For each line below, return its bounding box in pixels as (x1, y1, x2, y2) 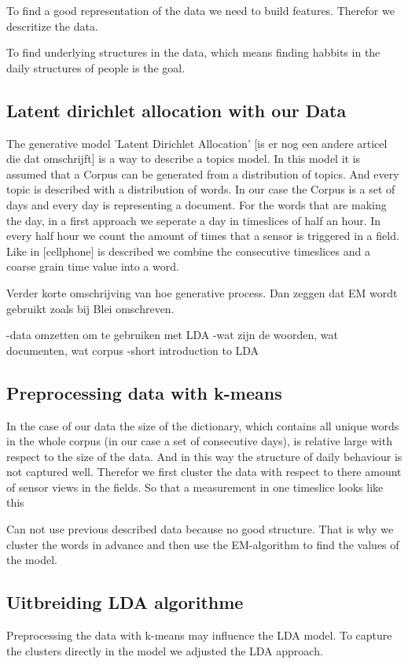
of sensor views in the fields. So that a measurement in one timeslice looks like (6, 478, 384, 495)
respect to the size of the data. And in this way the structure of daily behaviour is (6, 448, 402, 464)
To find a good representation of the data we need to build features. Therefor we (6, 2, 395, 18)
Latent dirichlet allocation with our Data (6, 98, 347, 122)
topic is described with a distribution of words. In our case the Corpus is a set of (6, 181, 395, 197)
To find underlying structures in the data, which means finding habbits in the (6, 44, 380, 61)
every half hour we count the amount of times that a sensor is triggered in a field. (6, 227, 399, 244)
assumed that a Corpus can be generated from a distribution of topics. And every (6, 165, 399, 182)
